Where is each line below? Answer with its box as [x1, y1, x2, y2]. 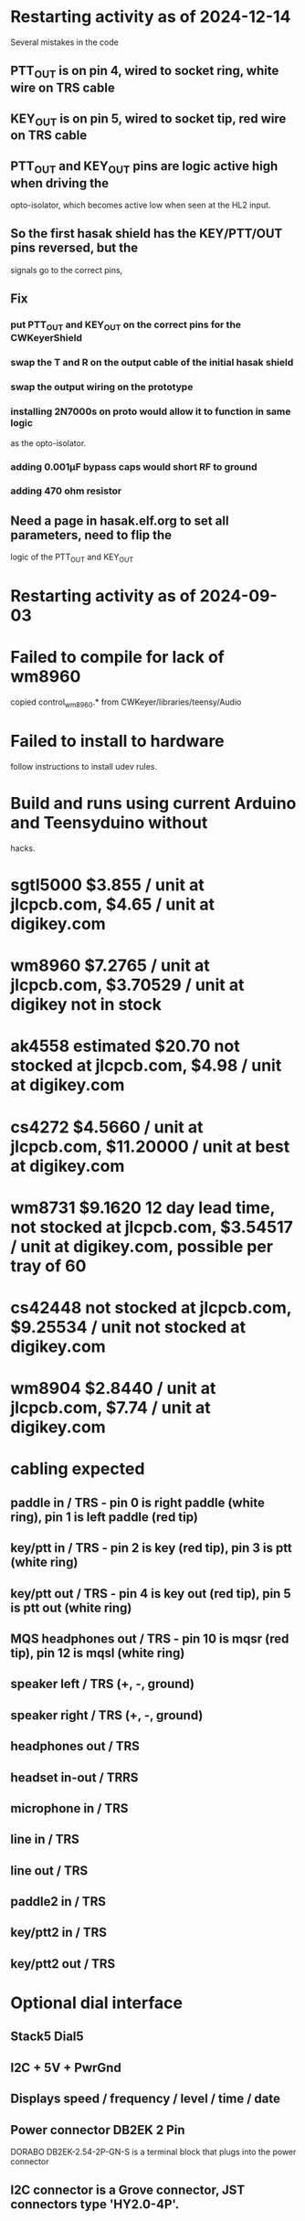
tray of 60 [10, 1255, 87, 1276]
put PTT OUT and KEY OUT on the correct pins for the [10, 318, 241, 333]
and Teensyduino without [10, 813, 208, 834]
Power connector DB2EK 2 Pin [10, 2122, 185, 2138]
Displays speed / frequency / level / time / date [10, 2091, 281, 2107]
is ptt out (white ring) [10, 1599, 132, 1615]
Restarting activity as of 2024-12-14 [10, 6, 291, 27]
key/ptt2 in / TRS [10, 1925, 108, 1940]
